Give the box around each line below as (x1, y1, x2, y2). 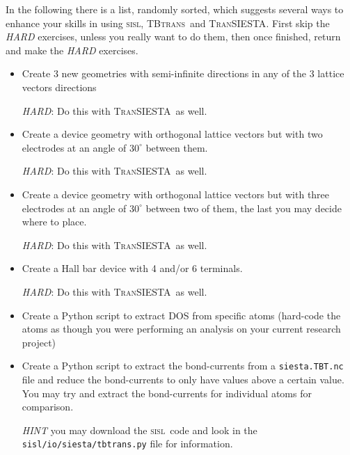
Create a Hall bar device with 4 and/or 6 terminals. (22, 261, 243, 276)
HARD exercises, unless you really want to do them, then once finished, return (6, 29, 341, 44)
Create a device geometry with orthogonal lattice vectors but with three (22, 186, 330, 201)
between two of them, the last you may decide (145, 200, 342, 215)
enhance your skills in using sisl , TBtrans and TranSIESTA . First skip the (6, 15, 330, 30)
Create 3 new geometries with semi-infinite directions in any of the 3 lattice (22, 66, 344, 81)
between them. (145, 140, 208, 154)
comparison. (22, 399, 74, 414)
